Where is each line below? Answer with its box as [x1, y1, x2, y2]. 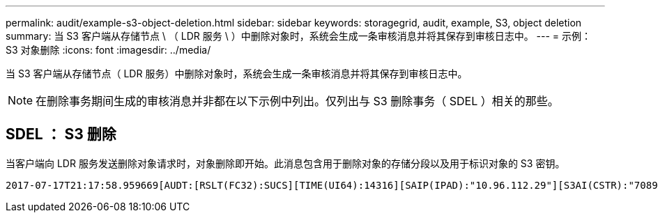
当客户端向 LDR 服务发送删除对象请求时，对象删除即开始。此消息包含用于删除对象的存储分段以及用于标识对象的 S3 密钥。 [6, 157, 565, 169]
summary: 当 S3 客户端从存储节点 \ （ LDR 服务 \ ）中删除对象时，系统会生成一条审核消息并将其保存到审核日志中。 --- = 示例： [6, 30, 592, 42]
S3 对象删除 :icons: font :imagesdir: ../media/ [6, 44, 211, 56]
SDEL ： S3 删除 [6, 125, 116, 143]
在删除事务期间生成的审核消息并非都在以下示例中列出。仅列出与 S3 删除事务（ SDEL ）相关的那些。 [36, 94, 559, 108]
